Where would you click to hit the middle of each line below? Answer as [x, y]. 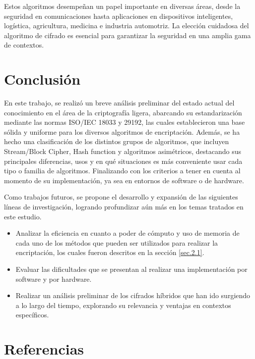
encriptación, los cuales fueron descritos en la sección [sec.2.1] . [110, 252]
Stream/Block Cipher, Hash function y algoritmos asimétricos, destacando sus [123, 151]
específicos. [32, 315]
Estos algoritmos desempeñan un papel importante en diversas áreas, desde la [122, 6]
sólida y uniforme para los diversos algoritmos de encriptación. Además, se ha [122, 131]
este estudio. [23, 216]
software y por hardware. [54, 279]
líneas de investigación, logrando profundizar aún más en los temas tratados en [124, 207]
